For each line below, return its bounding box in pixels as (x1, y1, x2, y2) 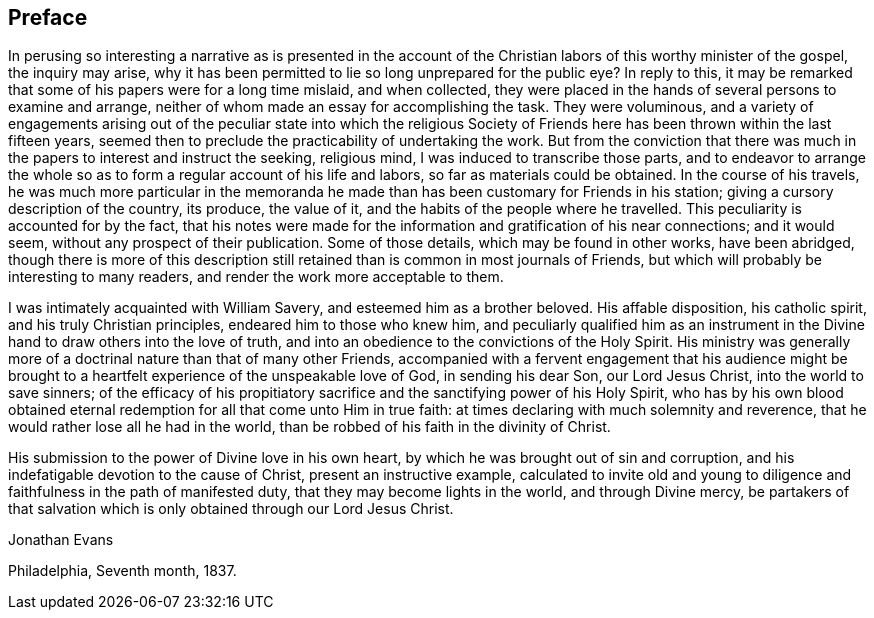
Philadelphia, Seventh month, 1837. (8, 562, 237, 580)
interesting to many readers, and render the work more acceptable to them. (8, 268, 504, 286)
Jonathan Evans (8, 531, 114, 549)
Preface (8, 5, 88, 30)
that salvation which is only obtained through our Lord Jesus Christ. (8, 500, 454, 518)
